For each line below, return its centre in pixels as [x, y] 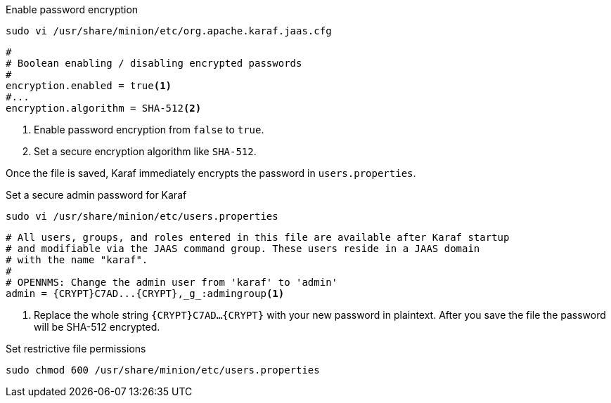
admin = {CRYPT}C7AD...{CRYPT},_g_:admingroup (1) [145, 293]
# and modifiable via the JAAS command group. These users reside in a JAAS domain [243, 249]
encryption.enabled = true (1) [89, 86]
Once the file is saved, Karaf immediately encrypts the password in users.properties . [211, 173]
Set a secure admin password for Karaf [96, 195]
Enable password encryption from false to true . [149, 130]
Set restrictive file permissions [76, 349]
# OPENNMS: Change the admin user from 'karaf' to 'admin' [172, 282]
